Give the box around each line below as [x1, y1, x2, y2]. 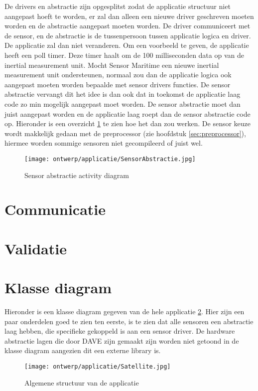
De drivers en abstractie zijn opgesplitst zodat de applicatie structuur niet [4, 1, 231, 11]
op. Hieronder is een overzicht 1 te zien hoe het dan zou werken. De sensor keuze [4, 118, 251, 129]
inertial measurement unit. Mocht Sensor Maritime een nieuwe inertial [4, 59, 219, 70]
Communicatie [4, 199, 106, 219]
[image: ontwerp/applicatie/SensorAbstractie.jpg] [24, 155, 196, 163]
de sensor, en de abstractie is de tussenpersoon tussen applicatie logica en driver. [4, 30, 251, 40]
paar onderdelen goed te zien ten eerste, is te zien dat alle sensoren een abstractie [4, 316, 254, 326]
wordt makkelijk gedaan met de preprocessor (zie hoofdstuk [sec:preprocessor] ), [4, 128, 246, 138]
